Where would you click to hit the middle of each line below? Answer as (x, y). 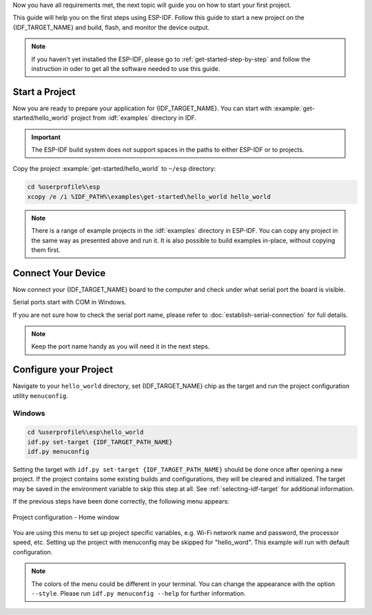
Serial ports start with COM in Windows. (70, 302)
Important (46, 137)
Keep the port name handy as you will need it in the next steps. (121, 346)
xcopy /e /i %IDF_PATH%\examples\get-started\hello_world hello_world (149, 197)
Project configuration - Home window (66, 517)
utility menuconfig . (41, 395)
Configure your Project (63, 369)
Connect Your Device (59, 273)
